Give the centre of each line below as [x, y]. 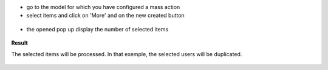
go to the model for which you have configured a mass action [103, 7]
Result [20, 43]
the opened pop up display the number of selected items [97, 29]
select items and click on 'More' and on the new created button [105, 16]
